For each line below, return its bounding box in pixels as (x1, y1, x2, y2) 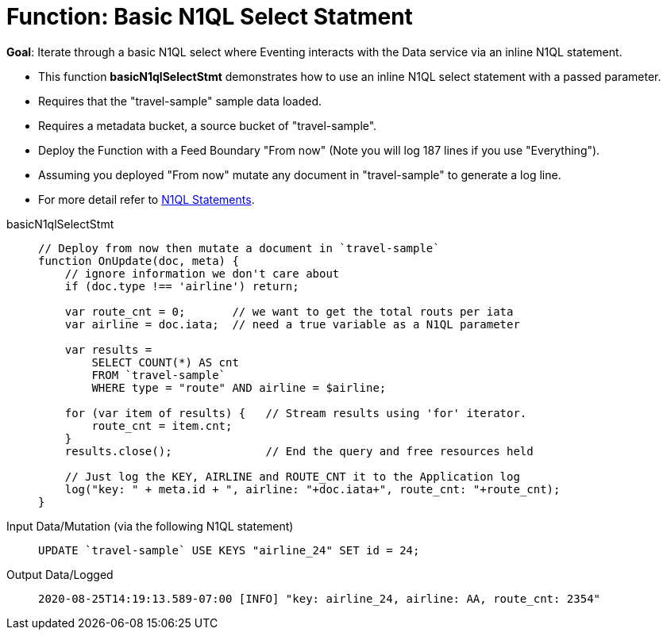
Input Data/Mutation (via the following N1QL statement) (6, 519, 294, 533)
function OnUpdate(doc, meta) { (38, 254, 239, 267)
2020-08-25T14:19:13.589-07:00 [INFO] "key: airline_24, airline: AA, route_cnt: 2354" (38, 592, 601, 605)
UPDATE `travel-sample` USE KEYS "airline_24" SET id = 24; (38, 543, 420, 557)
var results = (64, 343, 152, 356)
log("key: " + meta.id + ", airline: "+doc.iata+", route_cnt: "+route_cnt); (64, 482, 561, 496)
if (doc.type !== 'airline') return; (64, 279, 299, 293)
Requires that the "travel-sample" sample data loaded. (38, 94, 322, 108)
